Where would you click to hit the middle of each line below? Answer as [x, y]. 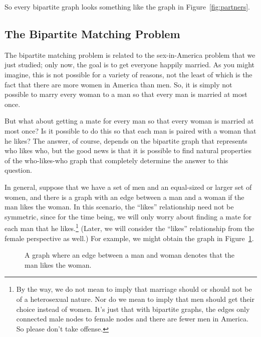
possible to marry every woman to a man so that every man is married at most [126, 94]
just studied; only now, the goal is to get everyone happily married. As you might [129, 65]
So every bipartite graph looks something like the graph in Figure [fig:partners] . [127, 7]
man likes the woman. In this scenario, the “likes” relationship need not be [119, 207]
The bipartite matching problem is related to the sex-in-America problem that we [130, 54]
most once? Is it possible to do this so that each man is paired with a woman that [130, 130]
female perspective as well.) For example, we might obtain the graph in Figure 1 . [129, 238]
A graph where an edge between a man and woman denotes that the [129, 255]
